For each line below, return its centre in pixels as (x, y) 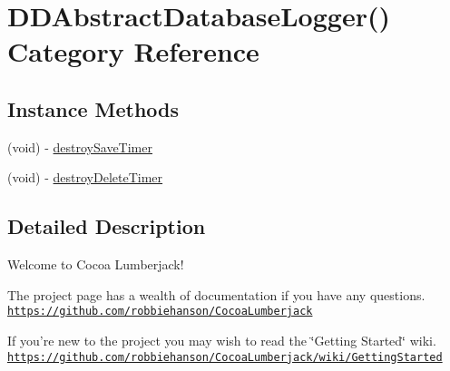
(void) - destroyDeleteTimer (85, 177)
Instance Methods (93, 108)
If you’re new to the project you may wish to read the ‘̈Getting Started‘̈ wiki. (222, 340)
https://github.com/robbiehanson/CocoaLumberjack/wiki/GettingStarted (225, 357)
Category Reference (133, 51)
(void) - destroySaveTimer (80, 146)
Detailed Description (107, 226)
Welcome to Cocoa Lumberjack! (96, 264)
